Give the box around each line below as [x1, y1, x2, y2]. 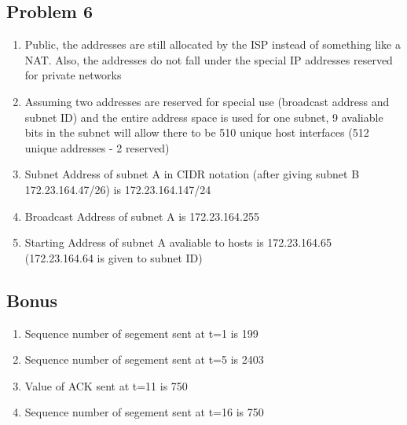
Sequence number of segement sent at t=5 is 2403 [24, 351, 264, 368]
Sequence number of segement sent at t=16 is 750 [24, 404, 264, 420]
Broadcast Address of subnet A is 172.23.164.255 [24, 207, 259, 224]
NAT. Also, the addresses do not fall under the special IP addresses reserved [24, 51, 393, 68]
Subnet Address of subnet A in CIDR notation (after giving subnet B [24, 166, 360, 182]
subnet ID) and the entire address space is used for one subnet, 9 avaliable [24, 108, 383, 125]
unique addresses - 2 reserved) [24, 139, 170, 156]
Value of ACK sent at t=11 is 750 [24, 377, 188, 394]
